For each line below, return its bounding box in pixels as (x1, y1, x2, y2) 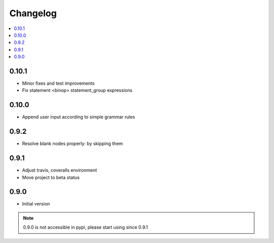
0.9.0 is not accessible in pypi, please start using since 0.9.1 (23, 224, 148, 230)
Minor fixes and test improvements (22, 80, 95, 86)
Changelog (9, 8, 57, 19)
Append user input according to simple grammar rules (22, 114, 135, 120)
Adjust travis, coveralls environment (22, 167, 97, 173)
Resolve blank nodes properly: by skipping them (22, 141, 123, 147)
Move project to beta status (22, 174, 80, 180)
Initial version (22, 201, 50, 207)
